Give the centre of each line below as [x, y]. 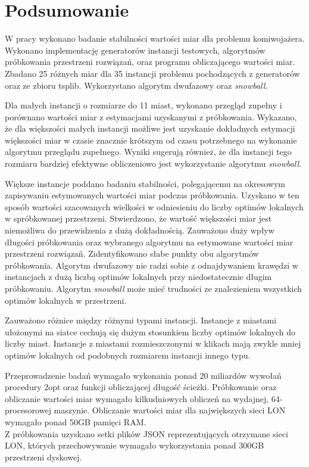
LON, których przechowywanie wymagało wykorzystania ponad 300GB [135, 445]
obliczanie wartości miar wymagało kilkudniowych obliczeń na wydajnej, [137, 398]
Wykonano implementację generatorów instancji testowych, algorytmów [135, 50]
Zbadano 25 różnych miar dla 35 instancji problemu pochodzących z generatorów [152, 73]
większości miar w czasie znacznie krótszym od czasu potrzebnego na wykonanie [151, 140]
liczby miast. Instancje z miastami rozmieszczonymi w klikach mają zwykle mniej [153, 343]
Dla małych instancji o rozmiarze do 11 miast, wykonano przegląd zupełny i [143, 105]
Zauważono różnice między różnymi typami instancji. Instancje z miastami [141, 320]
